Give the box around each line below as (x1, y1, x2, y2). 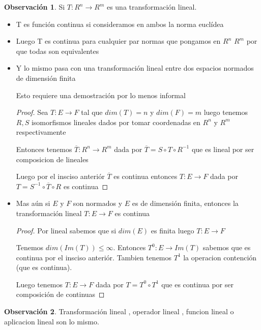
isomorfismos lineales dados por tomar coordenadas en (31, 116, 200, 127)
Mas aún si (16, 198, 50, 208)
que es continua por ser (161, 279, 234, 289)
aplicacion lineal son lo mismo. (4, 316, 99, 326)
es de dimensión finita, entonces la (132, 198, 239, 208)
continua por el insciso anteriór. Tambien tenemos (16, 252, 172, 262)
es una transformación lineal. (106, 2, 197, 12)
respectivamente (16, 127, 66, 137)
